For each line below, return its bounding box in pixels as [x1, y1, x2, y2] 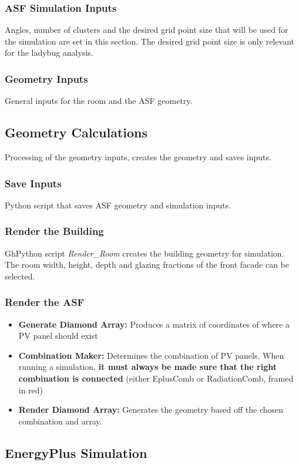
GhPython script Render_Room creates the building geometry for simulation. [5, 247, 284, 259]
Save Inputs [5, 176, 62, 190]
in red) [18, 383, 43, 396]
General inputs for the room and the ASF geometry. [5, 95, 193, 107]
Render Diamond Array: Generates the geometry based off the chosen [18, 403, 284, 416]
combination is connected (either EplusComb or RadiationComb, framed [18, 372, 294, 385]
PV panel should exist [18, 329, 98, 342]
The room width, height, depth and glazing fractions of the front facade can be [5, 258, 290, 271]
